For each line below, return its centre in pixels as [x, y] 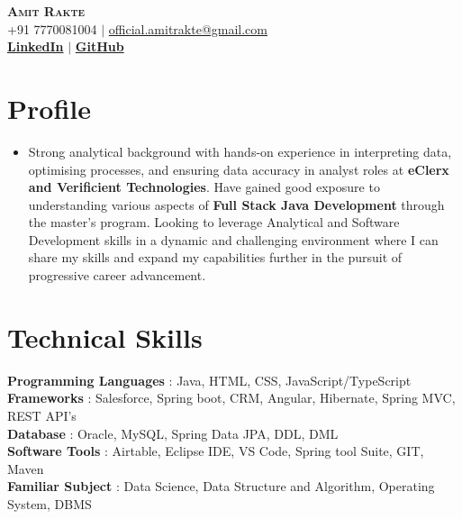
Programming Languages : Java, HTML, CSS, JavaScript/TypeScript [209, 380]
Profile [49, 108]
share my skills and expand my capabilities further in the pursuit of [215, 257]
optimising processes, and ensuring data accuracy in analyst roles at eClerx [239, 169]
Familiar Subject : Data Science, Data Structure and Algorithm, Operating [221, 486]
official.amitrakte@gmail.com [188, 28]
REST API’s [42, 415]
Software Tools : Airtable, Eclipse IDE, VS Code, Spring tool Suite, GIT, [216, 451]
